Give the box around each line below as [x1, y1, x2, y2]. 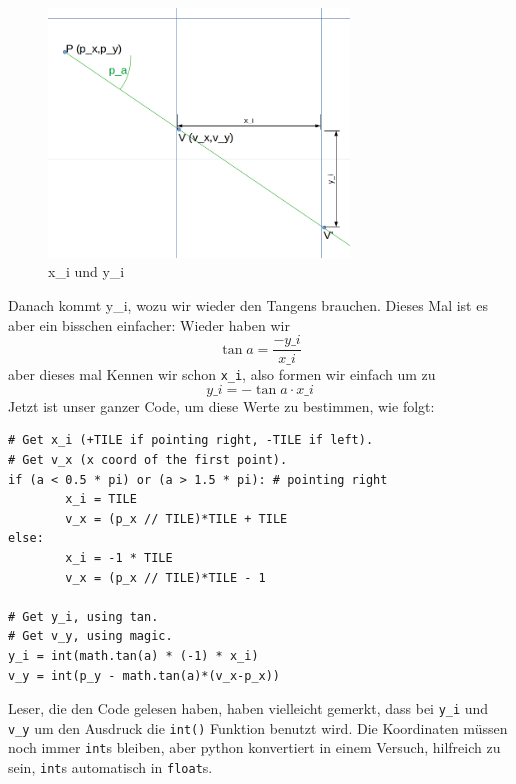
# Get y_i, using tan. [8, 609, 159, 624]
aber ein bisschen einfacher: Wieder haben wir [8, 314, 290, 335]
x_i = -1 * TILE [65, 551, 173, 565]
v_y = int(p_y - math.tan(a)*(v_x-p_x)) [8, 668, 281, 683]
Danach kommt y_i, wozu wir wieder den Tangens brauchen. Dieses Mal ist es [8, 294, 488, 315]
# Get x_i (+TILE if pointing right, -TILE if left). [8, 433, 374, 448]
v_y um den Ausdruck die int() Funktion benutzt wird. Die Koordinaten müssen [8, 717, 508, 738]
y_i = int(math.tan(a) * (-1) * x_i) [8, 648, 259, 663]
